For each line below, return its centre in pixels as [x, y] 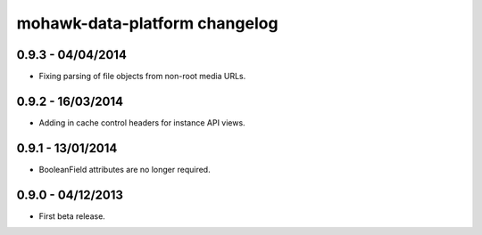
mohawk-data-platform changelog [147, 23]
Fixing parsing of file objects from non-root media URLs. [142, 77]
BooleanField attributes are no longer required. [125, 169]
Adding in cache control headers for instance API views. [142, 122]
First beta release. [72, 216]
